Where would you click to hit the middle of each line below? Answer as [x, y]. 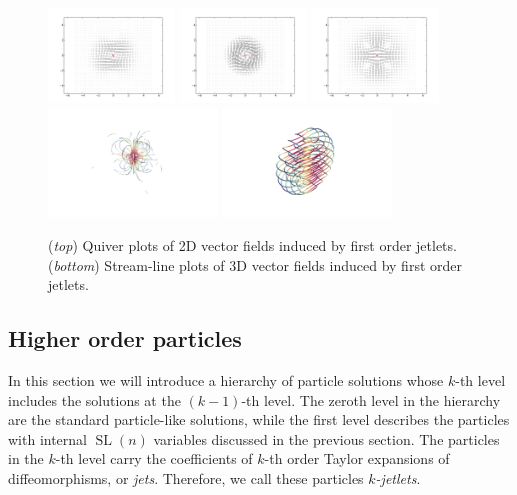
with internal [48, 438]
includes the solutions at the [94, 399]
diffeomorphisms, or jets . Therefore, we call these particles [186, 477]
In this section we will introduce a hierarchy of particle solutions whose [226, 379]
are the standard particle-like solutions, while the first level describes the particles [259, 419]
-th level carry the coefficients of [154, 458]
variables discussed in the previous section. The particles [326, 438]
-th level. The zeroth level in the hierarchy [371, 399]
